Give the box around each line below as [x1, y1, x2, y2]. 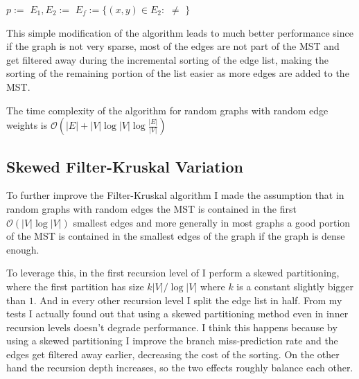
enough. [6, 242, 40, 256]
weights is [6, 118, 48, 132]
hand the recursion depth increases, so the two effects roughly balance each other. [6, 360, 353, 375]
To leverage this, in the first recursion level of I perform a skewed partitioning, [6, 265, 340, 280]
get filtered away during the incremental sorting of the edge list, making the [6, 52, 329, 67]
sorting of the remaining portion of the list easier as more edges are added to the [6, 66, 349, 80]
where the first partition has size [6, 279, 144, 293]
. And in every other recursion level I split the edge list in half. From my [33, 292, 342, 307]
